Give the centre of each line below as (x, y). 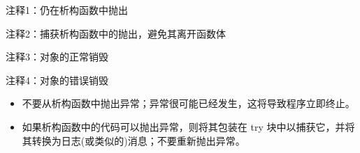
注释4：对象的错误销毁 (57, 80)
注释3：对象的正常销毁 (57, 57)
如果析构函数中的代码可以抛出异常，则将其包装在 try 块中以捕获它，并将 (188, 126)
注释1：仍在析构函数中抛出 (67, 10)
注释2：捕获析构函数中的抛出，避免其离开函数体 (116, 33)
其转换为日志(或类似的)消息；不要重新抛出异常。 (134, 140)
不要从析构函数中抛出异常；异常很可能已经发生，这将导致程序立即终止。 (188, 103)
